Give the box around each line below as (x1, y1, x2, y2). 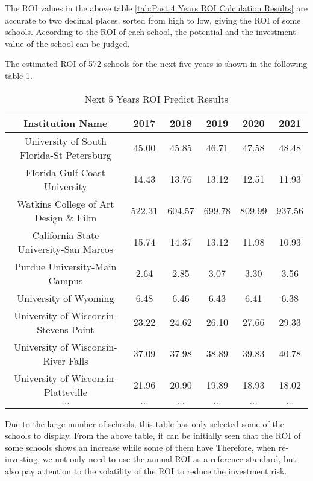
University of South (24, 133, 107, 148)
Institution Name (23, 115, 108, 130)
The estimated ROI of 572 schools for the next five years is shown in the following (5, 57, 308, 70)
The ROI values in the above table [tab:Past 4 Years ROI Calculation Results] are (5, 2, 308, 14)
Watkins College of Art (17, 196, 114, 211)
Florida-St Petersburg (19, 147, 111, 162)
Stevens (37, 322, 69, 336)
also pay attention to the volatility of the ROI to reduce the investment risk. (5, 464, 287, 477)
